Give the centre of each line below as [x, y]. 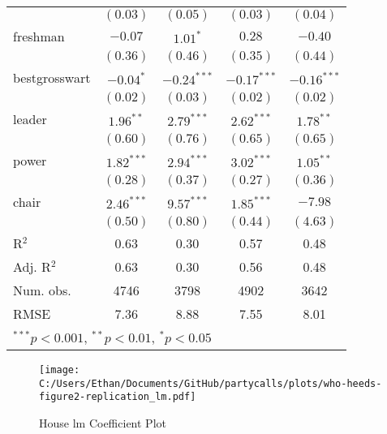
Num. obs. [42, 290]
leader [30, 119]
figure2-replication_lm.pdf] [118, 397]
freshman [39, 36]
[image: [60, 370]
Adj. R [32, 266]
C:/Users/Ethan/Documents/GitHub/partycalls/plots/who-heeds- [211, 383]
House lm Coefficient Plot [103, 422]
